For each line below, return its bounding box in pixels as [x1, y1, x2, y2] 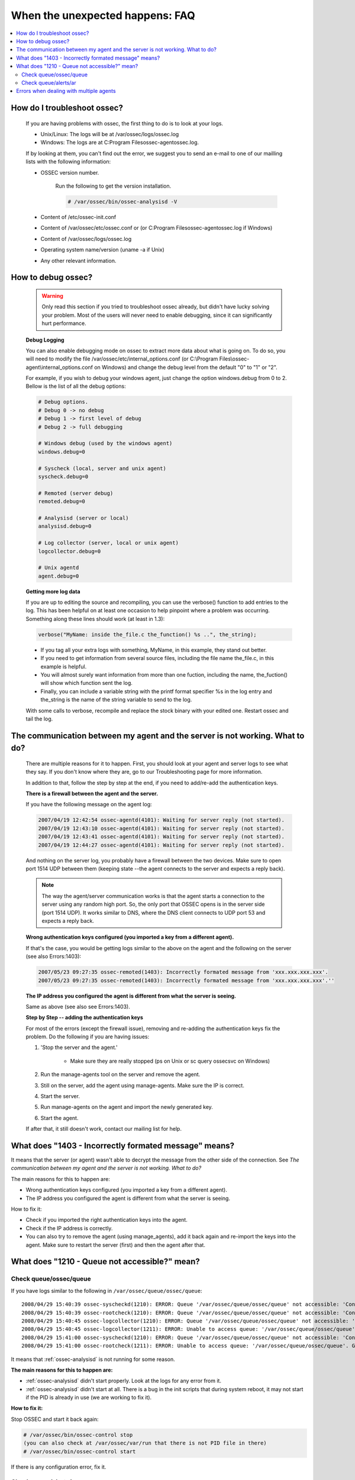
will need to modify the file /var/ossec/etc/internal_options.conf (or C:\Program [25, 355, 218, 362]
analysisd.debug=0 [38, 523, 92, 530]
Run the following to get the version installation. [55, 182, 172, 189]
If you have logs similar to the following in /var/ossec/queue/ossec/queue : [11, 1287, 202, 1294]
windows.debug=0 [38, 448, 86, 455]
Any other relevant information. [40, 257, 117, 264]
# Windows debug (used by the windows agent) [38, 440, 173, 447]
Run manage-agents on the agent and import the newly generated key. [40, 1103, 213, 1111]
